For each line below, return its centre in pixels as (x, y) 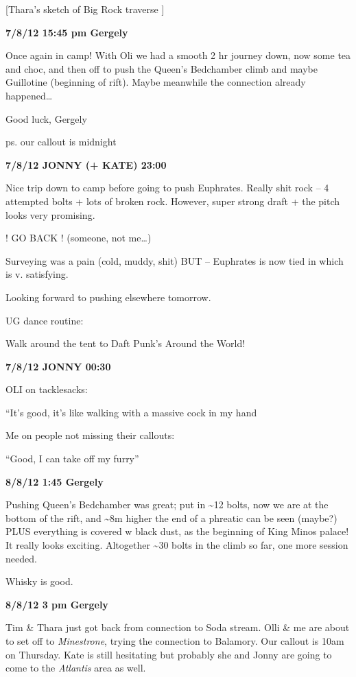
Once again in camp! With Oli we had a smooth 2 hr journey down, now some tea (178, 55)
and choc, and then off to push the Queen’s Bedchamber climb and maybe (162, 68)
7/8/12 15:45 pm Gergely (67, 32)
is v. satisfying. (37, 274)
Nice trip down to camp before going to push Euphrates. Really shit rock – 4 (167, 188)
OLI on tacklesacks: (47, 389)
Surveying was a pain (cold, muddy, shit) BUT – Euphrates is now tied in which (175, 260)
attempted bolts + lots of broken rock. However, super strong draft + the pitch (173, 201)
